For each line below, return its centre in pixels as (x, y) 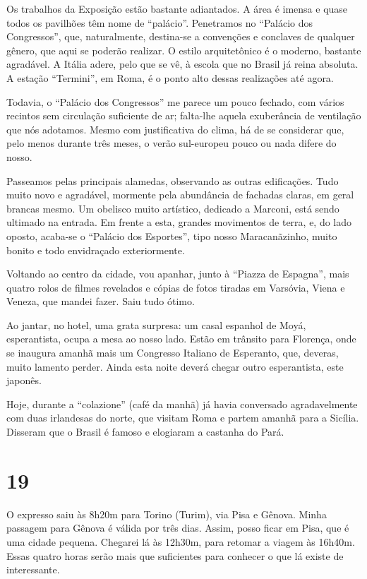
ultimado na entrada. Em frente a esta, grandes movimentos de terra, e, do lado (179, 222)
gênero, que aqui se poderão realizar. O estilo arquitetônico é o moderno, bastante (184, 50)
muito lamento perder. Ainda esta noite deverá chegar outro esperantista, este (175, 366)
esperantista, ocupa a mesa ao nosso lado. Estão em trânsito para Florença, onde (181, 339)
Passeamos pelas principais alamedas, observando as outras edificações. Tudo (173, 180)
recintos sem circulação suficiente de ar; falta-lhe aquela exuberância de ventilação (184, 115)
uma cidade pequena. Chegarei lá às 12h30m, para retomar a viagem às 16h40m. (181, 541)
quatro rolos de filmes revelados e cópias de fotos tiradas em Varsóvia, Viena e (176, 287)
